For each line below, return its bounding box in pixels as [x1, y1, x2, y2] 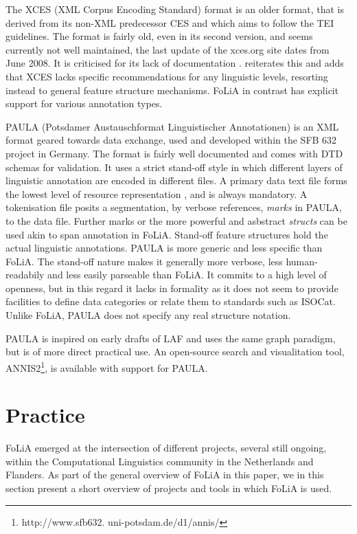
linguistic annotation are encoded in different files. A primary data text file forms [5, 173, 347, 188]
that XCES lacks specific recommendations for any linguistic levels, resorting [5, 69, 328, 83]
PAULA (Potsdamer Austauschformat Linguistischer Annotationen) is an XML [5, 119, 339, 133]
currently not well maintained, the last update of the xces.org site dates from [5, 42, 330, 56]
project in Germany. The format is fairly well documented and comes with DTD [5, 146, 343, 160]
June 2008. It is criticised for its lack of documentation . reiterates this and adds [5, 56, 344, 70]
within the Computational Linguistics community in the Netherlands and [5, 454, 314, 468]
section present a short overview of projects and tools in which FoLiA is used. [5, 481, 332, 495]
